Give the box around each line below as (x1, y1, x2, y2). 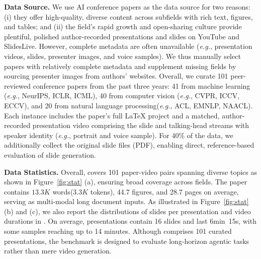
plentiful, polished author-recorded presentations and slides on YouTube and (4, 31, 240, 41)
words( (52, 186, 73, 197)
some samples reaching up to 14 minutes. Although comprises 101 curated (4, 226, 232, 236)
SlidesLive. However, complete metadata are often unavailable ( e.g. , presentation (4, 41, 252, 51)
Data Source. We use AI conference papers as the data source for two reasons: (4, 2, 250, 12)
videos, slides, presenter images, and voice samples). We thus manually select (4, 50, 241, 61)
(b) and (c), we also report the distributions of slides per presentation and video (4, 206, 251, 216)
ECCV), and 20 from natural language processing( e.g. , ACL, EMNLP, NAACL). (4, 100, 253, 110)
